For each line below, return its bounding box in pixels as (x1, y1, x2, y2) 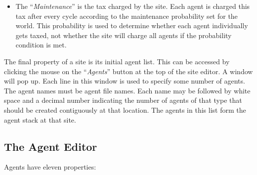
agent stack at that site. (4, 114, 76, 125)
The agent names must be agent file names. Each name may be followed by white (4, 85, 251, 95)
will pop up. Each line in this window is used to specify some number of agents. (4, 76, 245, 86)
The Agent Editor (4, 138, 97, 154)
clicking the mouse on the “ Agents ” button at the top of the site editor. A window (4, 66, 253, 76)
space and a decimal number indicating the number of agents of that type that (4, 95, 242, 105)
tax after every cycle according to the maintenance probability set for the (15, 10, 238, 21)
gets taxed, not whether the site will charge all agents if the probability (15, 30, 232, 40)
